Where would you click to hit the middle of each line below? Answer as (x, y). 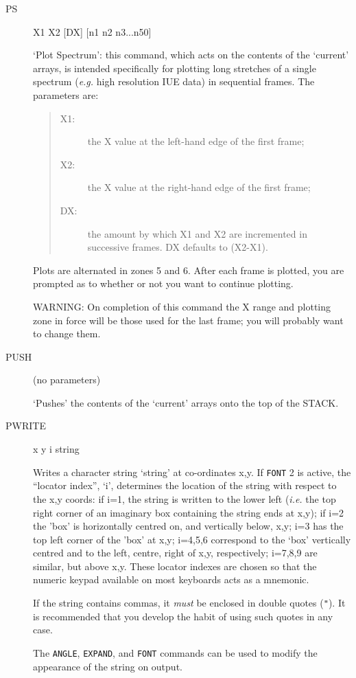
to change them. (67, 334)
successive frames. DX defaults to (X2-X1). (178, 247)
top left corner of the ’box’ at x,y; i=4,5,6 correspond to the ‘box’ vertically (192, 539)
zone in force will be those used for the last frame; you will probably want (188, 320)
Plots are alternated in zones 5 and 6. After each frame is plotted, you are (189, 270)
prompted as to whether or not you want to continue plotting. (163, 283)
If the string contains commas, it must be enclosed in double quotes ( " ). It (189, 603)
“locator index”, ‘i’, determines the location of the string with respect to (185, 485)
